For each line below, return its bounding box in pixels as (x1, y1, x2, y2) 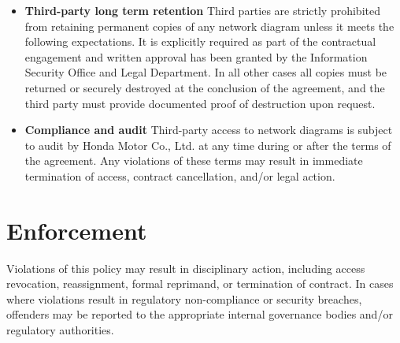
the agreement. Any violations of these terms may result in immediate (24, 152, 363, 169)
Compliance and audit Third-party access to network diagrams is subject (24, 121, 393, 138)
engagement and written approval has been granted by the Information (24, 48, 368, 65)
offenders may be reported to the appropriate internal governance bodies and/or (6, 306, 393, 322)
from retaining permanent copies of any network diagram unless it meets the (24, 17, 394, 34)
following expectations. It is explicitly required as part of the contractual (24, 33, 376, 50)
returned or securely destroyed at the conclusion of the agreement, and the (24, 79, 385, 95)
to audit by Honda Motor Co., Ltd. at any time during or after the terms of (24, 136, 391, 153)
